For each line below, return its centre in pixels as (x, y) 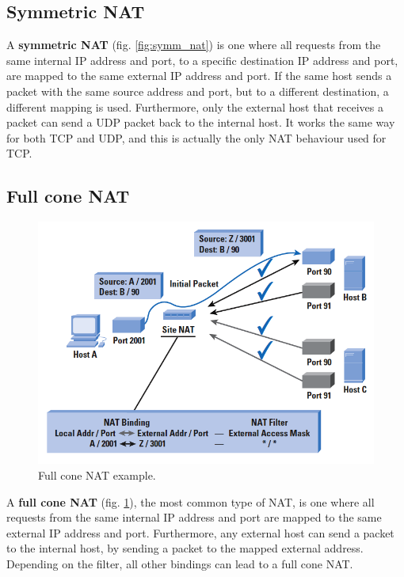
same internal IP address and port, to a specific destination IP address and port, (202, 60)
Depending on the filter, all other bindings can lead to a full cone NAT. (180, 563)
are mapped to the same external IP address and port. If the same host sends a (199, 76)
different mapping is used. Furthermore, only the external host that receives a (195, 106)
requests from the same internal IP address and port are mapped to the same (194, 517)
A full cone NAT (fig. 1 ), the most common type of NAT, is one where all (191, 501)
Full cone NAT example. (97, 475)
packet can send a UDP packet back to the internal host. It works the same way (201, 122)
